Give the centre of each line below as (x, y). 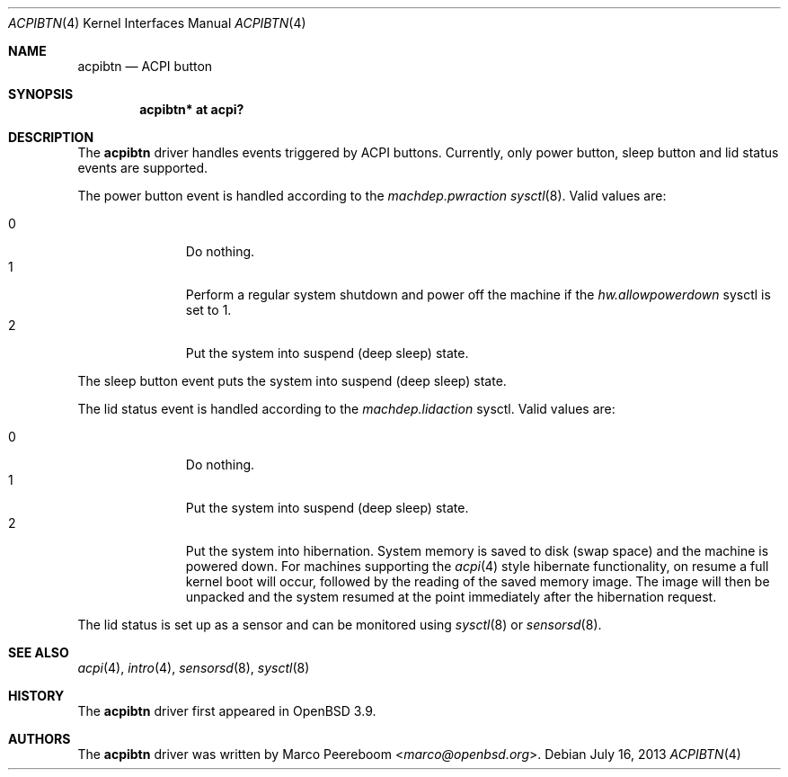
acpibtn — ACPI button (145, 66)
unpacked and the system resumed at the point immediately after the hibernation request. (451, 597)
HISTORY (36, 696)
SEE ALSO (39, 652)
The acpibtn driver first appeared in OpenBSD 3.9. (227, 711)
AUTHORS (40, 739)
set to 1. (208, 310)
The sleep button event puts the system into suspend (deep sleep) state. (292, 381)
